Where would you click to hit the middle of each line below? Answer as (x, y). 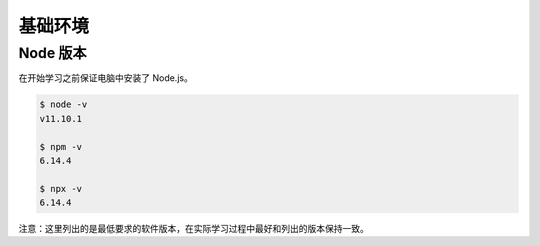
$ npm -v (61, 146)
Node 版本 (52, 53)
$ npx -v (61, 188)
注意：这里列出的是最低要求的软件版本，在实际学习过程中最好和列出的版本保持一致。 (193, 229)
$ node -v (63, 104)
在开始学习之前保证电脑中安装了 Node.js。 (106, 78)
